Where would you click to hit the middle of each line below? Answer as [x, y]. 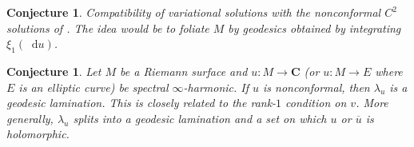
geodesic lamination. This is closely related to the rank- [141, 103]
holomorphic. [38, 134]
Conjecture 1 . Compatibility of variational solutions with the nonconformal [194, 12]
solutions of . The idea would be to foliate [108, 28]
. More [372, 103]
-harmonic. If [216, 87]
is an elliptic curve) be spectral [94, 87]
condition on [316, 103]
